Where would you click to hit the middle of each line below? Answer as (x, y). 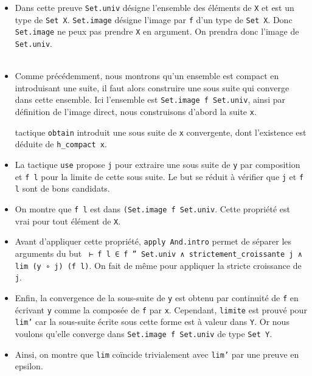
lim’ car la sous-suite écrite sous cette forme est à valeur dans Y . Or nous (152, 322)
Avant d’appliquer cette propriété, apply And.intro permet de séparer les (153, 241)
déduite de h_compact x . (61, 144)
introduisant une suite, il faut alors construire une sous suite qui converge (152, 87)
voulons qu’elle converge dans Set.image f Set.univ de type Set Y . (144, 333)
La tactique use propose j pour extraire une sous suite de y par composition (158, 165)
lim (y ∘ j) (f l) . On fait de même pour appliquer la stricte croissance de (158, 265)
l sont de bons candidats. (62, 188)
